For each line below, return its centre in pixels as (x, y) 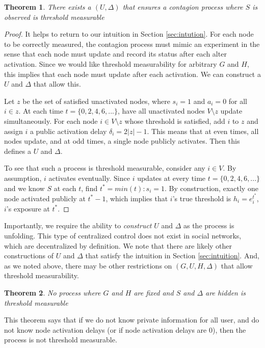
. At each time (41, 111)
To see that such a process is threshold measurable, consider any (105, 168)
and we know (24, 188)
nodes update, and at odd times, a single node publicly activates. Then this (122, 141)
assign (14, 131)
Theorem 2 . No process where (52, 293)
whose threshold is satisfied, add (175, 121)
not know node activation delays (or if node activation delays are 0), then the (125, 329)
